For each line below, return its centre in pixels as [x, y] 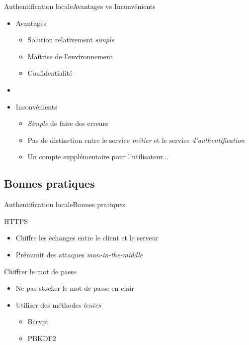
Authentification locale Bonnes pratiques [65, 204]
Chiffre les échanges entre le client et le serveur [87, 238]
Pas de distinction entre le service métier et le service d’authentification [136, 140]
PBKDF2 [42, 338]
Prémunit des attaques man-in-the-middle [79, 254]
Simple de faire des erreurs [68, 123]
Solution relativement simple [71, 40]
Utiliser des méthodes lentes [58, 304]
